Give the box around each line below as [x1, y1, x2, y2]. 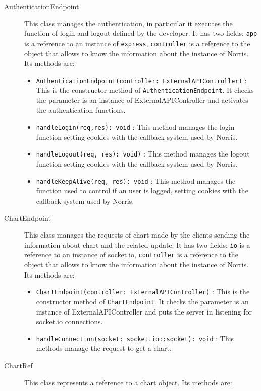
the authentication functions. [36, 104, 126, 115]
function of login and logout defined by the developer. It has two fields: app [24, 28, 257, 38]
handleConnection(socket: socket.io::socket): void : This [36, 333, 234, 343]
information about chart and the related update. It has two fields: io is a [24, 239, 250, 250]
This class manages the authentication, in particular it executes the [24, 18, 233, 28]
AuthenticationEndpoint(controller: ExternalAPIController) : [36, 74, 247, 85]
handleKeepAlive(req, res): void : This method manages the [36, 175, 236, 186]
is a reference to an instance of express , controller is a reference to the [24, 37, 250, 48]
